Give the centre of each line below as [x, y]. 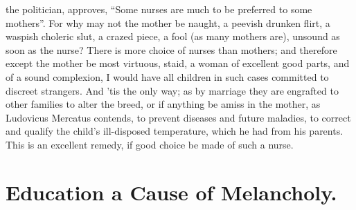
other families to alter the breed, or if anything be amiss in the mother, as [163, 104]
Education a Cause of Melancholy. [171, 192]
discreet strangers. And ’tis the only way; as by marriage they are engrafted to [172, 90]
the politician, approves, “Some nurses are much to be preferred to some [159, 9]
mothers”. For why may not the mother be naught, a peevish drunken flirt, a [168, 22]
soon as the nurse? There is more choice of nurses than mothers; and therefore [171, 49]
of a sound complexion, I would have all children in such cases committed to [167, 76]
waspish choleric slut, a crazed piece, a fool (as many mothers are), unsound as [173, 36]
